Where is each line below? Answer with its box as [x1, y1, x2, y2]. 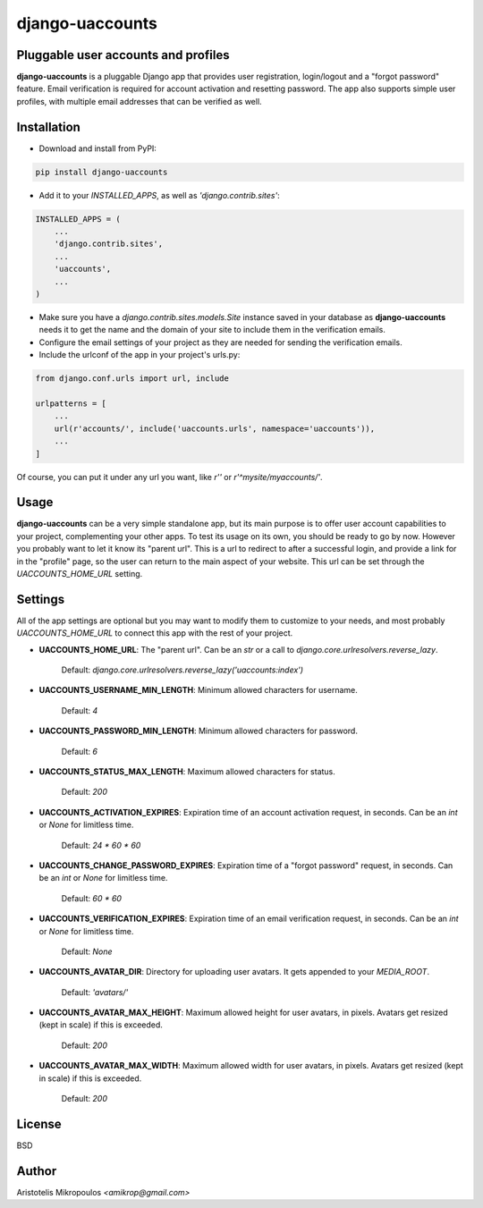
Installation [16, 119, 80, 134]
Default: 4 [61, 705, 98, 715]
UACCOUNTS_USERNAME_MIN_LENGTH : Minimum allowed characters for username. [38, 685, 358, 696]
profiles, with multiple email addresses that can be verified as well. [16, 96, 263, 106]
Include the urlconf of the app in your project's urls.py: [38, 350, 241, 360]
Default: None [61, 946, 113, 957]
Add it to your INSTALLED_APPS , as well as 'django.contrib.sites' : [38, 190, 281, 200]
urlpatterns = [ [35, 398, 107, 409]
